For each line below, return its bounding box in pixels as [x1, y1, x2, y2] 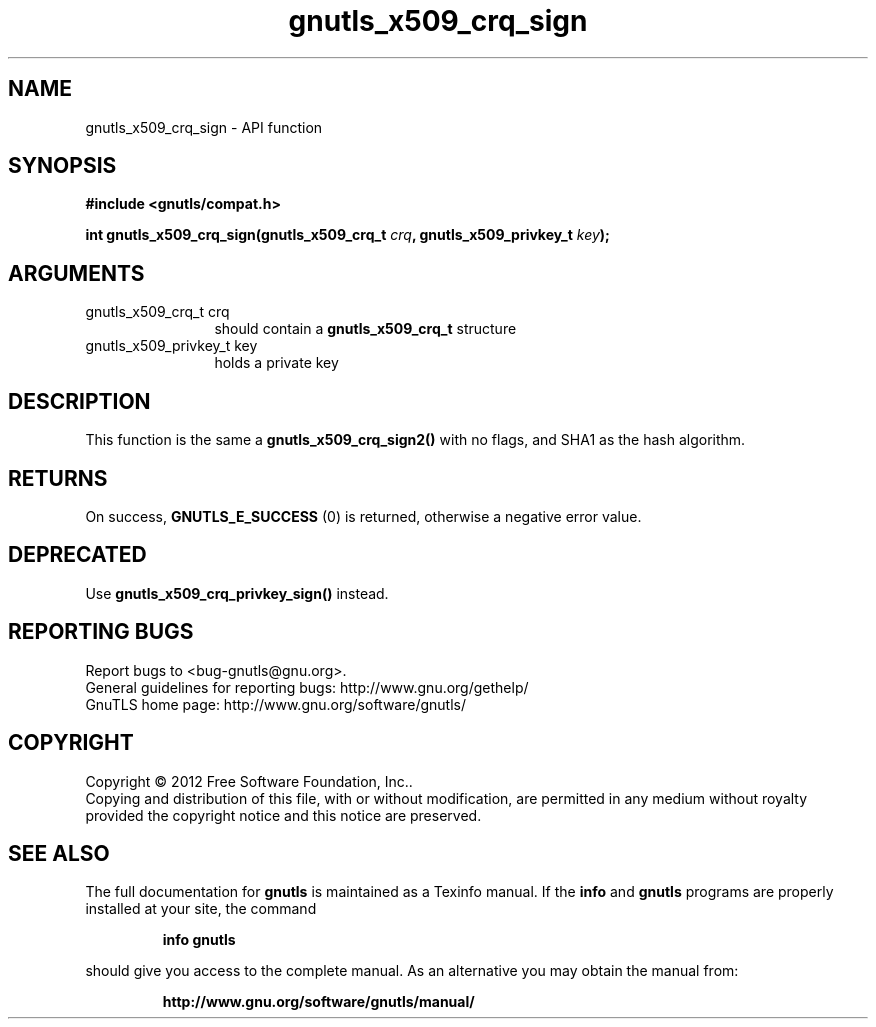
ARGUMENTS [8, 260, 145, 286]
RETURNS [8, 465, 108, 491]
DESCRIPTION [8, 388, 151, 414]
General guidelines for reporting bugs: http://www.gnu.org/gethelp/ [85, 678, 529, 696]
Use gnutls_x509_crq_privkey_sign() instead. [85, 584, 389, 602]
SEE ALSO [8, 840, 110, 866]
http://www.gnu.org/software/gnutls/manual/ [162, 993, 475, 1011]
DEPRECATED [8, 542, 147, 568]
